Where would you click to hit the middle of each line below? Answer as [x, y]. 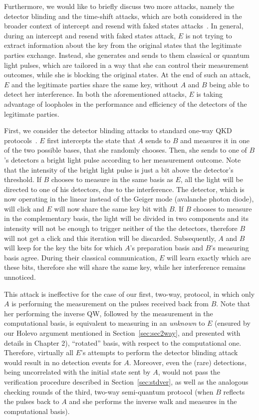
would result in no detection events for [63, 362]
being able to [229, 84]
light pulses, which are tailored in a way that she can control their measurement [127, 65]
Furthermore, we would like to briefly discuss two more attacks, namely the [119, 6]
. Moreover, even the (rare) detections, [188, 362]
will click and [24, 208]
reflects [234, 391]
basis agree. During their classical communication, [81, 257]
